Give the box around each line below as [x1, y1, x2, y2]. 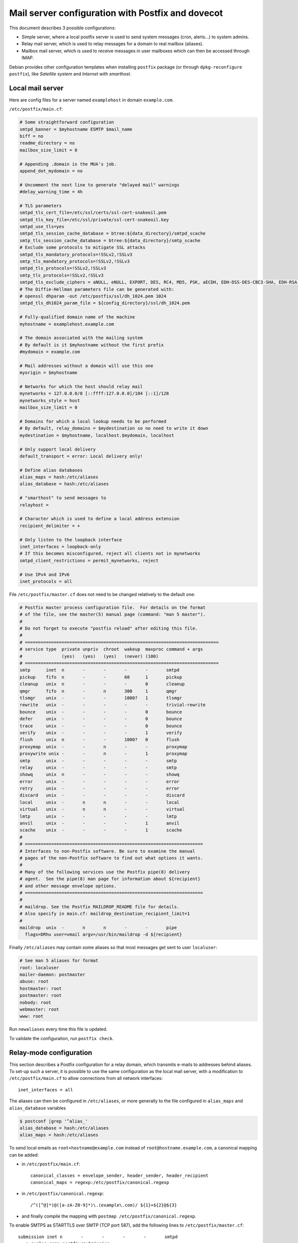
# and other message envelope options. [19, 883, 117, 888]
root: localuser [19, 965, 60, 971]
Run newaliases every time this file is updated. [9, 1026, 108, 1032]
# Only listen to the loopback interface [19, 537, 122, 542]
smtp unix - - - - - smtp [19, 758, 177, 763]
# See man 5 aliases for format [19, 958, 99, 964]
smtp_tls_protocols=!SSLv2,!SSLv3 [19, 272, 104, 278]
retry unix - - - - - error [19, 786, 180, 792]
